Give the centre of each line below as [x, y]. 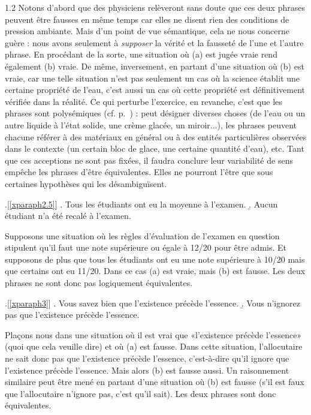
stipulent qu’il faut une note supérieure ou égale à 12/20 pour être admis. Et [146, 247]
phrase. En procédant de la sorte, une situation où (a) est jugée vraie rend [141, 54]
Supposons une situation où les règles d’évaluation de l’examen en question [142, 235]
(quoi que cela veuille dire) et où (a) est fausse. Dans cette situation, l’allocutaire [154, 346]
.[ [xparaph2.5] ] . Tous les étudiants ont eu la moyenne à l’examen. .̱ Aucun [141, 204]
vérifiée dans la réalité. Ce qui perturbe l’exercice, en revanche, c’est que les [144, 101]
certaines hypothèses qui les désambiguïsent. [86, 183]
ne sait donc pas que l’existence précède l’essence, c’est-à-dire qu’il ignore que [147, 358]
